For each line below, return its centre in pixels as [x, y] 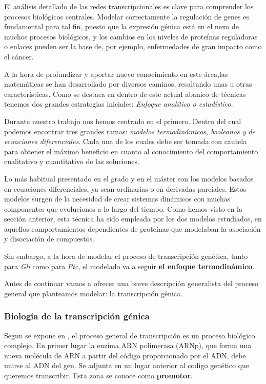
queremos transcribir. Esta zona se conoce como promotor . [98, 376]
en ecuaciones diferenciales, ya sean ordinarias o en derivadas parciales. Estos [125, 188]
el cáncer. [19, 56]
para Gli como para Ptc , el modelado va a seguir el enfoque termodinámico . [129, 266]
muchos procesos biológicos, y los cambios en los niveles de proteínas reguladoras [131, 36]
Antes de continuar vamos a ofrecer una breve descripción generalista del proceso [131, 283]
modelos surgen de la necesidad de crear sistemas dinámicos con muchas [117, 199]
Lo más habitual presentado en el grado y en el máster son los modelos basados [129, 178]
